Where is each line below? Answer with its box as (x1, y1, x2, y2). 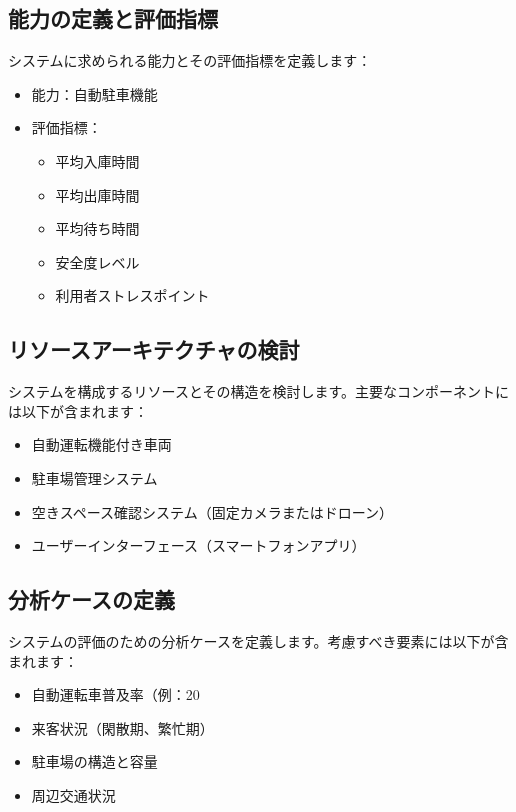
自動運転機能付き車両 (31, 434, 172, 455)
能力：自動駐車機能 (31, 83, 158, 104)
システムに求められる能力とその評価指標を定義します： (8, 50, 372, 71)
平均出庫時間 (55, 184, 140, 205)
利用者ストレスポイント (55, 285, 210, 306)
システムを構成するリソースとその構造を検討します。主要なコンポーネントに (8, 381, 510, 402)
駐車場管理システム (31, 467, 158, 488)
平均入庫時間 (55, 150, 140, 171)
